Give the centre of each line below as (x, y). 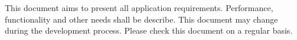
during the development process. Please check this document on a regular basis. (149, 30)
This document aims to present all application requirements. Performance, (139, 8)
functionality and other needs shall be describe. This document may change (141, 19)
